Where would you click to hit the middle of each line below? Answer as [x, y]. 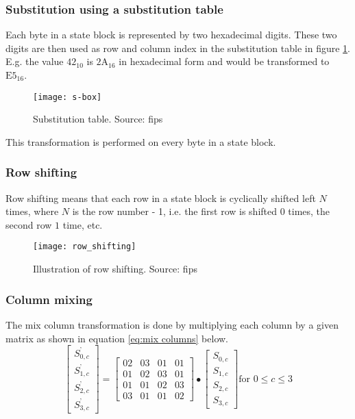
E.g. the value [35, 61]
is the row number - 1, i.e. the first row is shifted [175, 211]
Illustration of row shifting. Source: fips [115, 269]
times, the [309, 211]
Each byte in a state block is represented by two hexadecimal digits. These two [171, 35]
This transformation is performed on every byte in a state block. [141, 141]
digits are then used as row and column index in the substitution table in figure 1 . [178, 48]
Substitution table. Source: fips [98, 119]
